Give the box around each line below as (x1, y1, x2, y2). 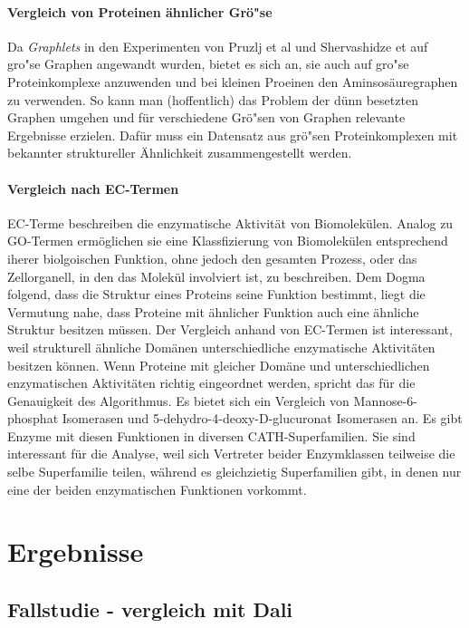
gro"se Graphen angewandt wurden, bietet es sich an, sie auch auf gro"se (7, 54, 409, 73)
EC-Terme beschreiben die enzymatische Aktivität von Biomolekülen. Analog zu (7, 213, 454, 232)
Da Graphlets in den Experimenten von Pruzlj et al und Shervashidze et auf (7, 36, 428, 55)
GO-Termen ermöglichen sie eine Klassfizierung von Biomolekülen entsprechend (7, 231, 448, 250)
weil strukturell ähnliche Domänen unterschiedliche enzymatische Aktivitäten (7, 337, 435, 356)
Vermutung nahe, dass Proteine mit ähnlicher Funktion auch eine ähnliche (7, 302, 419, 321)
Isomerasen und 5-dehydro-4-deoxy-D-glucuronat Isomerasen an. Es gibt (62, 409, 463, 428)
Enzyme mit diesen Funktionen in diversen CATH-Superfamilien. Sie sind (7, 426, 416, 445)
